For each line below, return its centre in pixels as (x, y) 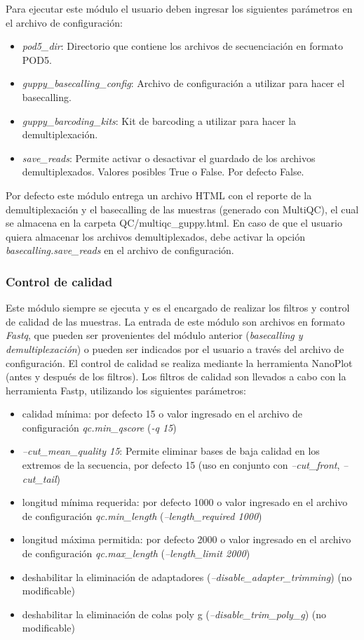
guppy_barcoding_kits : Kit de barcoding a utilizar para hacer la (159, 120)
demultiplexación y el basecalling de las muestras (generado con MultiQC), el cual (182, 209)
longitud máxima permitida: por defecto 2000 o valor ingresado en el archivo (187, 539)
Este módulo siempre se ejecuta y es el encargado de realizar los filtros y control (178, 308)
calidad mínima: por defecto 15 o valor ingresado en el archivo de (162, 414)
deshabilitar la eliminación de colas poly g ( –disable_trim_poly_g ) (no (174, 614)
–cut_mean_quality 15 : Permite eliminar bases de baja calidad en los (171, 451)
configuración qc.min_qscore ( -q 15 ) (99, 427)
